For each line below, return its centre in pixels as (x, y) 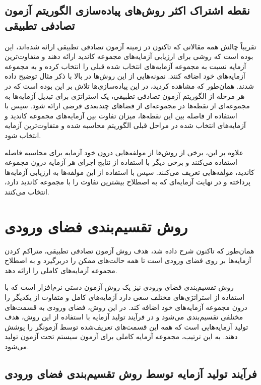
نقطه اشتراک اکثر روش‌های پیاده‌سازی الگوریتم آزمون (127, 10)
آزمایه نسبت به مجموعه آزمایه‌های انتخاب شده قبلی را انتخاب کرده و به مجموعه (125, 66)
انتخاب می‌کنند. (27, 191)
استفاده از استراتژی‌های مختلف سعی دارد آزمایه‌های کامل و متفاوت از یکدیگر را (125, 297)
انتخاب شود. (23, 135)
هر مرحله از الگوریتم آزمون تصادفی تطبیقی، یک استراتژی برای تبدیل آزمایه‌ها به (125, 95)
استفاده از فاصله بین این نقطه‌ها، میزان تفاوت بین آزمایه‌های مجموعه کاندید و (121, 115)
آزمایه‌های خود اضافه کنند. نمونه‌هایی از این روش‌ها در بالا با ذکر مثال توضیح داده (125, 76)
